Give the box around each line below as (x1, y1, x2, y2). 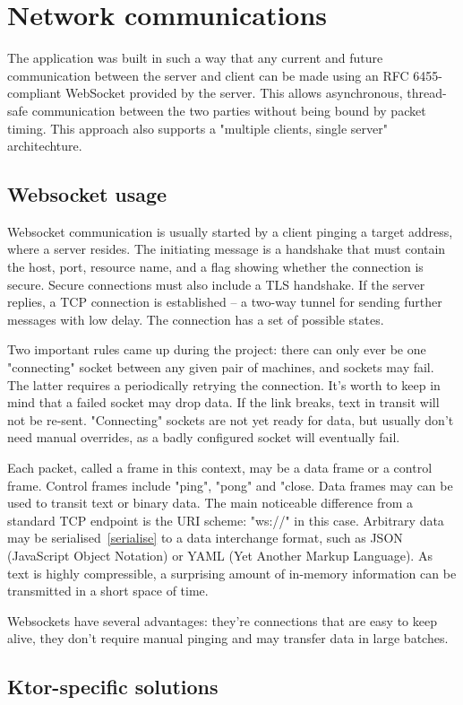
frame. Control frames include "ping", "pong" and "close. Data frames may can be (7, 475, 453, 494)
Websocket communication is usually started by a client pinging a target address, (7, 222, 453, 240)
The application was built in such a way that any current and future (7, 48, 383, 67)
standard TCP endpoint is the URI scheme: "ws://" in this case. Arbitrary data (7, 510, 444, 529)
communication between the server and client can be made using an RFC (7, 65, 409, 84)
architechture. (7, 136, 82, 155)
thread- (407, 83, 447, 102)
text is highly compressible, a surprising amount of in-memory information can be (7, 563, 457, 582)
